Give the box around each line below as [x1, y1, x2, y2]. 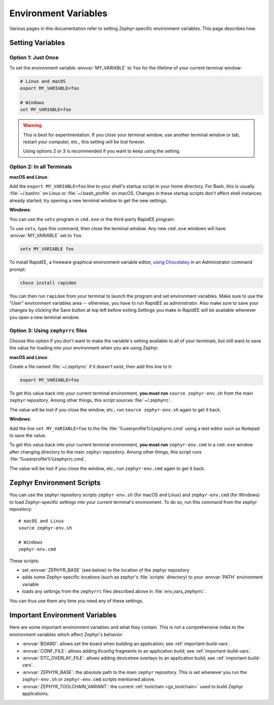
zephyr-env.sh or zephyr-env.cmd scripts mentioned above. [22, 676, 156, 683]
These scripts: [9, 558, 40, 564]
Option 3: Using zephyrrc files [9, 327, 87, 334]
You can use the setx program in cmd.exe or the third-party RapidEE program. [9, 216, 175, 222]
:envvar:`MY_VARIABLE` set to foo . [9, 233, 83, 239]
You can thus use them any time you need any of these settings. [9, 597, 144, 604]
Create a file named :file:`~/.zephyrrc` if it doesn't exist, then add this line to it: [9, 364, 173, 370]
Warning [23, 122, 42, 129]
